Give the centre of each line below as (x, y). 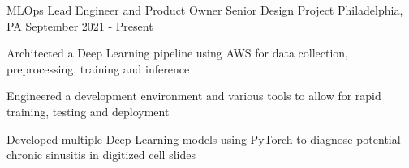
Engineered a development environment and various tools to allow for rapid (194, 96)
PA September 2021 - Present (80, 25)
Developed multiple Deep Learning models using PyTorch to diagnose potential (204, 139)
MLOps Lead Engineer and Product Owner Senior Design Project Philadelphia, (205, 10)
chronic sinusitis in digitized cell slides (101, 155)
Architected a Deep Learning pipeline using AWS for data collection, (177, 53)
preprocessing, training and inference (98, 68)
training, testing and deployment (88, 111)
